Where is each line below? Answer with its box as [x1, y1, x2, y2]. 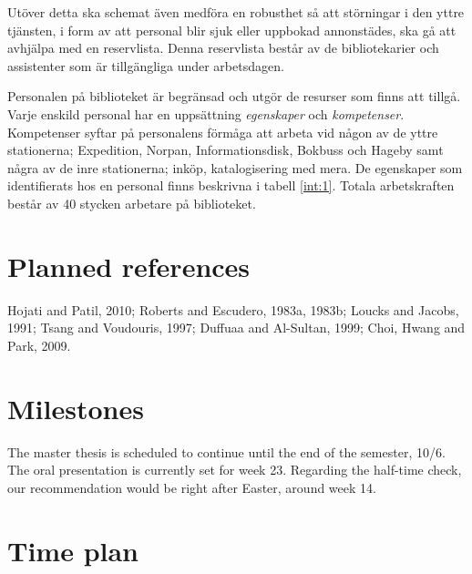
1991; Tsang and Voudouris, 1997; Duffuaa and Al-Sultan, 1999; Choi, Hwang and [7, 318, 466, 337]
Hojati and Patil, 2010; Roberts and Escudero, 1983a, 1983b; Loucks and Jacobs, [7, 300, 459, 319]
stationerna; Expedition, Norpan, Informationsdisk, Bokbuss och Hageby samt [7, 140, 444, 159]
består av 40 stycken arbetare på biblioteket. [7, 193, 256, 212]
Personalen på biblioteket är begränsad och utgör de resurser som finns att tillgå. [7, 87, 461, 106]
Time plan [7, 531, 139, 569]
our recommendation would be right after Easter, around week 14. [7, 477, 376, 497]
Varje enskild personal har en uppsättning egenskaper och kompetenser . [7, 104, 405, 123]
